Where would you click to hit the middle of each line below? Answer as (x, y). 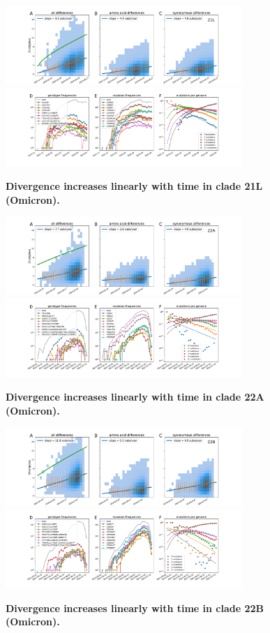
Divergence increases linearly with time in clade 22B (135, 608)
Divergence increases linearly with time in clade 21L (134, 186)
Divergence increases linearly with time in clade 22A (135, 397)
